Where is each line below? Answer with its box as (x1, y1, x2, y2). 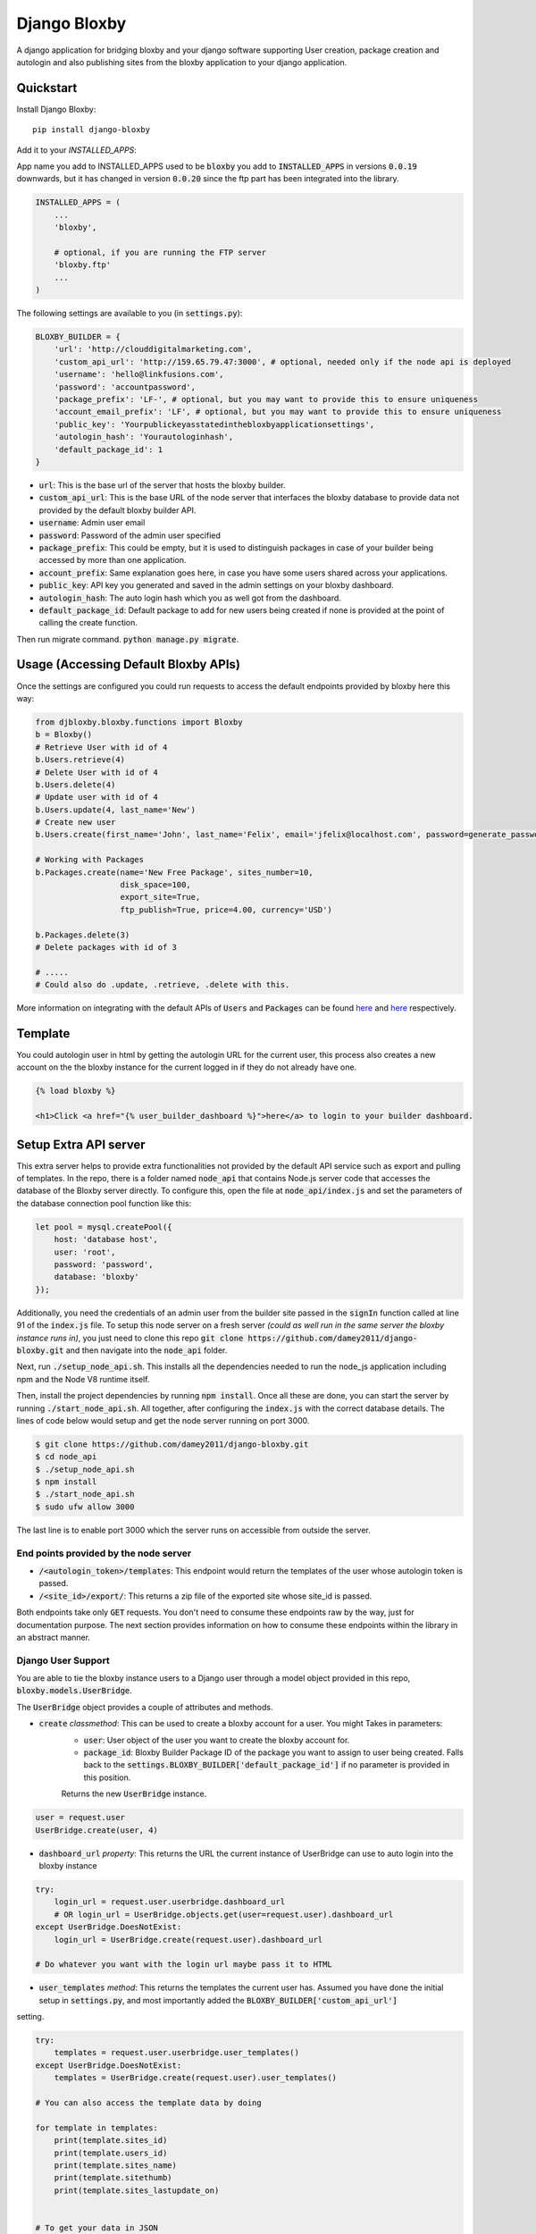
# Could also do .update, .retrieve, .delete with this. (35, 979, 290, 990)
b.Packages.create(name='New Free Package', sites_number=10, (35, 867, 314, 878)
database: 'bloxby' (54, 1272, 140, 1282)
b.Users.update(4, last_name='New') (35, 804, 197, 815)
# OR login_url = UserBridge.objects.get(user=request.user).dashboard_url (54, 1909, 394, 1919)
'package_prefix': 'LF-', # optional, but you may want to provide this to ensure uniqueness (54, 394, 478, 405)
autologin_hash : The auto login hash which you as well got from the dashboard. (38, 592, 341, 603)
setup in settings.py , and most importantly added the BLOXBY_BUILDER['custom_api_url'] (38, 1995, 398, 2005)
